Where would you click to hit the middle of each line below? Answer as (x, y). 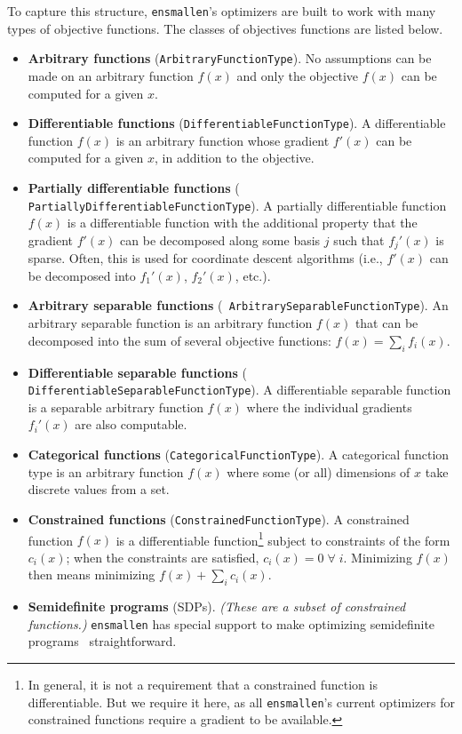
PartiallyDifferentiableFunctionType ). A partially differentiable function (237, 205)
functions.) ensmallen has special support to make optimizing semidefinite (231, 623)
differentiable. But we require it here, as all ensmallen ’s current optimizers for (241, 702)
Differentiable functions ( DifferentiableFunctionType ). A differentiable (237, 123)
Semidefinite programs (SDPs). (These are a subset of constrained (217, 606)
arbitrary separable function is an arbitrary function (170, 323)
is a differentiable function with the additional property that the (242, 223)
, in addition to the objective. (235, 158)
